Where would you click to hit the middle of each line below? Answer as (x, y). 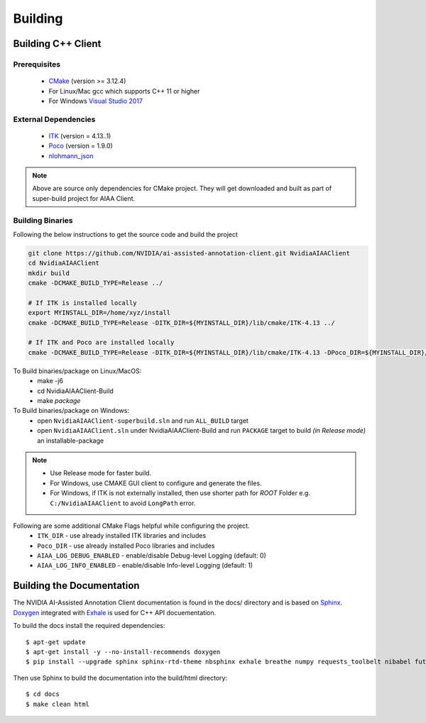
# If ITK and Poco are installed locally (101, 343)
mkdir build (49, 273)
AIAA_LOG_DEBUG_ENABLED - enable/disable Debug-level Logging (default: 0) (152, 556)
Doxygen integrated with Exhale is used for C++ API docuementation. (115, 612)
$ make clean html (58, 704)
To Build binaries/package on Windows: (71, 411)
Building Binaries (43, 220)
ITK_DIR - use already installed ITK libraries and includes (122, 536)
